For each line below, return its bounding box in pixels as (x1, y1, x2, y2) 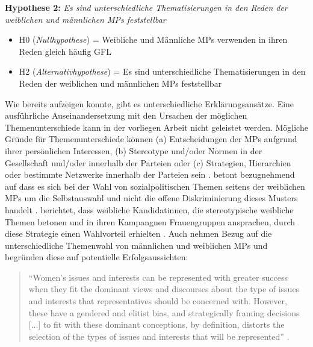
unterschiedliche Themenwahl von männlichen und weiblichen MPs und (5, 239, 268, 251)
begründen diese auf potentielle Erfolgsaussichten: (5, 251, 188, 263)
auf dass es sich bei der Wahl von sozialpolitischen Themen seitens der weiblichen (5, 180, 305, 192)
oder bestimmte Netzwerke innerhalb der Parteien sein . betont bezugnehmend (5, 168, 295, 181)
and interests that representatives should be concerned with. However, (28, 295, 287, 307)
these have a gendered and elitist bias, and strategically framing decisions (28, 306, 300, 319)
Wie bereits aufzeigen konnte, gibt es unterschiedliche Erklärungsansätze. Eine (5, 97, 294, 110)
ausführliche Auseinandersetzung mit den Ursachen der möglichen (5, 109, 247, 122)
